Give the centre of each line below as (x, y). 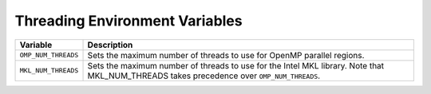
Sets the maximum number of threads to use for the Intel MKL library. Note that (236, 65)
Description (110, 45)
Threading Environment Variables (129, 21)
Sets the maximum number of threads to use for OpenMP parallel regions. (226, 55)
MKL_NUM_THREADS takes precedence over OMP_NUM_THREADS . (204, 76)
